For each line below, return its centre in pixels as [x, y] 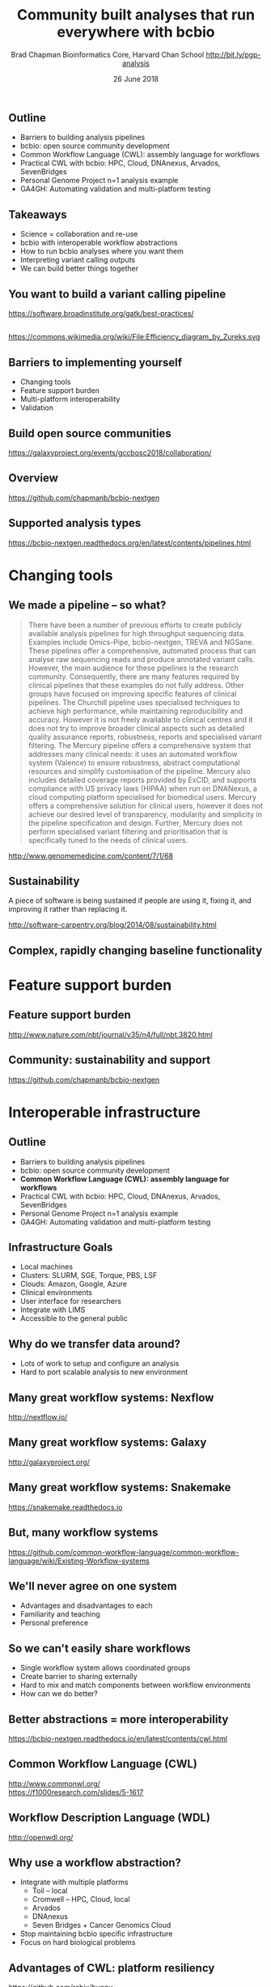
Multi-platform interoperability [70, 400]
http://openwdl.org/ [41, 1837]
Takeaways [38, 214]
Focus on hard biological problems [78, 1942]
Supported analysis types [75, 523]
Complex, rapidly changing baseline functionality [135, 950]
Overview [34, 479]
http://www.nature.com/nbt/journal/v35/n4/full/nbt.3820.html [110, 1034]
